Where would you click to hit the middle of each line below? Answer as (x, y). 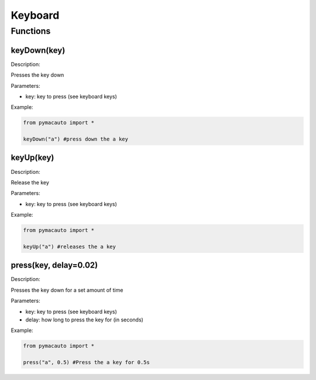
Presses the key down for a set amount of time (67, 290)
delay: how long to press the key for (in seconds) (84, 320)
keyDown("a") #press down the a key (76, 139)
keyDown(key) (38, 50)
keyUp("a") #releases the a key (70, 247)
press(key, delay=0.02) (54, 266)
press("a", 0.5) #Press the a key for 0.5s (87, 362)
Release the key (30, 182)
